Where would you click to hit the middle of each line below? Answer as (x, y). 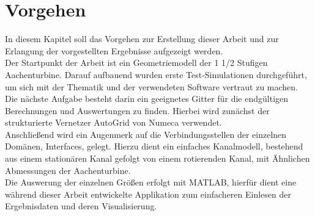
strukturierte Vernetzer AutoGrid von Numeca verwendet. (113, 122)
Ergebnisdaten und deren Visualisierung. (81, 206)
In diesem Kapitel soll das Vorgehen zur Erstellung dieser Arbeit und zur (142, 39)
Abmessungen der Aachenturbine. (68, 170)
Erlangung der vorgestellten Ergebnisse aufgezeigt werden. (114, 50)
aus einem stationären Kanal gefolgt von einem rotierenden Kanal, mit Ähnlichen (157, 158)
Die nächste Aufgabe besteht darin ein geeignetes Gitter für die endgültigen (147, 99)
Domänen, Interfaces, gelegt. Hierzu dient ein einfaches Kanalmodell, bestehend (154, 146)
